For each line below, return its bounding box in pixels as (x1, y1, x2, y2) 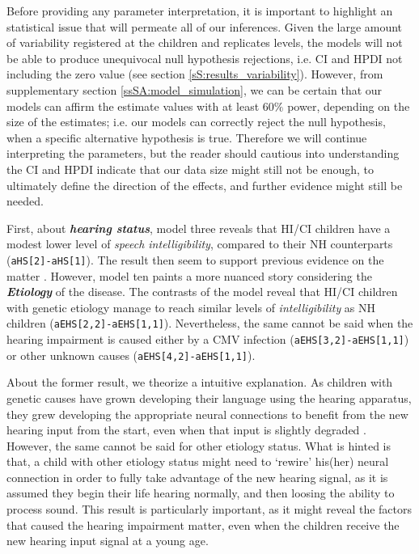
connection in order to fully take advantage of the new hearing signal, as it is (6, 468, 388, 485)
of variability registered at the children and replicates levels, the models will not (6, 34, 403, 51)
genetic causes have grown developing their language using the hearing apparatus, (6, 389, 412, 406)
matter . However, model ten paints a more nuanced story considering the (6, 267, 372, 284)
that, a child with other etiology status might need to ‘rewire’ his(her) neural (6, 453, 389, 470)
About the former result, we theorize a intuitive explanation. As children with (6, 374, 393, 391)
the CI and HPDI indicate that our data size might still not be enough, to (6, 160, 375, 177)
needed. (6, 192, 44, 209)
